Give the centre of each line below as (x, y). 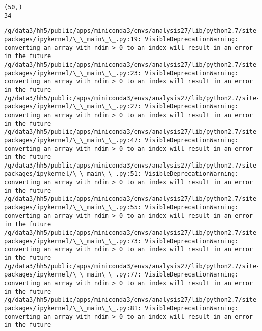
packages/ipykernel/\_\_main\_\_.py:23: (73, 73)
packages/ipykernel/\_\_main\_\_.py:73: (73, 241)
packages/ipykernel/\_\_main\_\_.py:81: (73, 308)
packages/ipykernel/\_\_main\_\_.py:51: (73, 174)
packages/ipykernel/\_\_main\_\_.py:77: (73, 275)
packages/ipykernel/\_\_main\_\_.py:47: (73, 140)
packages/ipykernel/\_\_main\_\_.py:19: (73, 39)
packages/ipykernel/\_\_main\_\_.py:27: (73, 107)
